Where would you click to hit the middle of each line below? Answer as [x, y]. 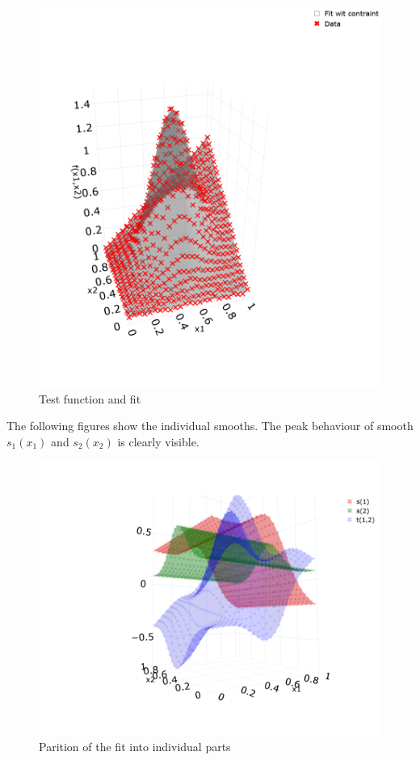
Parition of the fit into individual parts [135, 747]
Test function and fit [90, 398]
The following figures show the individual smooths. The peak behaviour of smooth [210, 426]
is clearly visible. [158, 441]
